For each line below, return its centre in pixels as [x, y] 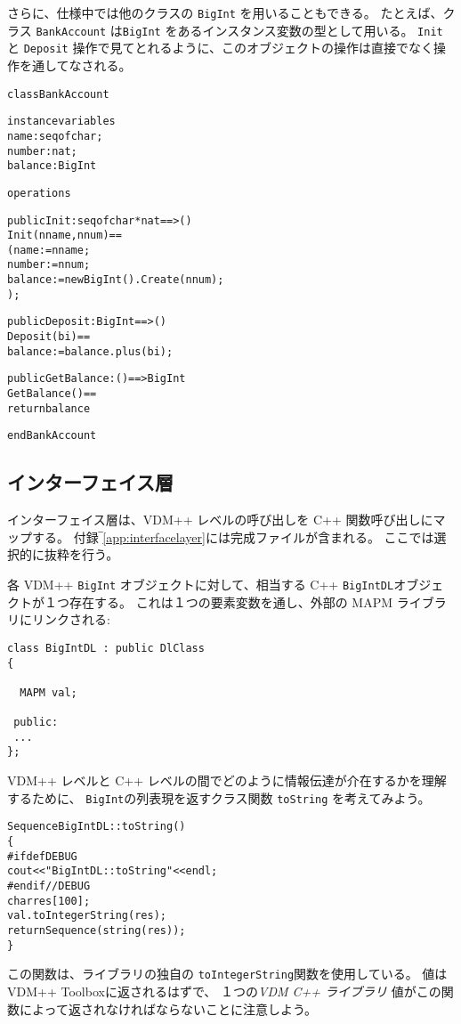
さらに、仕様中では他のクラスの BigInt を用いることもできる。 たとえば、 [225, 12]
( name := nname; [49, 250]
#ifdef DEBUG [42, 856]
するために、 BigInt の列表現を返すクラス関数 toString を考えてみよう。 [219, 797]
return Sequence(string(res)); [97, 930]
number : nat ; [42, 151]
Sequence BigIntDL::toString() [97, 827]
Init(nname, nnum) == [65, 236]
